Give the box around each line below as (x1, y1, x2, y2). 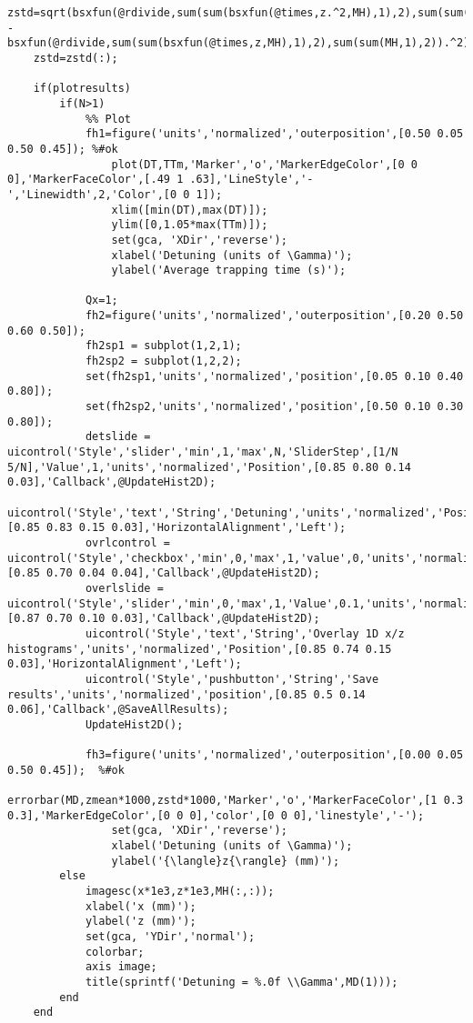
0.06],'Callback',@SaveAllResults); (7, 703, 229, 717)
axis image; (85, 960, 157, 974)
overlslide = (85, 581, 164, 595)
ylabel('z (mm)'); (85, 915, 196, 928)
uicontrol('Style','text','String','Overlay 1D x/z (85, 627, 405, 640)
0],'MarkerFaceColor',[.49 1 (7, 173, 184, 186)
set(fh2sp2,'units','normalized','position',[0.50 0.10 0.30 (85, 400, 464, 414)
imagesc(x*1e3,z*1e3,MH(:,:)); (85, 885, 275, 898)
